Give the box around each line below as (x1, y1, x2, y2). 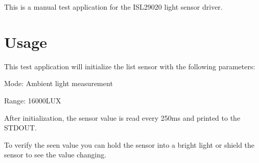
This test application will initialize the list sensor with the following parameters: (4, 61, 255, 71)
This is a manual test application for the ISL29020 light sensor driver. (4, 2, 223, 12)
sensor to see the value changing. (4, 149, 107, 160)
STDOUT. (4, 122, 37, 133)
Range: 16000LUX (4, 95, 61, 105)
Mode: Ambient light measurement (4, 78, 113, 89)
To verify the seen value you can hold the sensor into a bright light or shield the (4, 139, 255, 150)
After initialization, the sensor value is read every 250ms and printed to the (4, 112, 241, 123)
